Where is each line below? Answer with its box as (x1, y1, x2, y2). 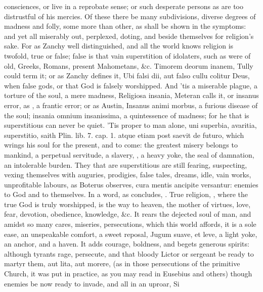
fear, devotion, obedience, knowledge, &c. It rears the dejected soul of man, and (4, 209, 251, 219)
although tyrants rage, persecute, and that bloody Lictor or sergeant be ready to (4, 248, 254, 259)
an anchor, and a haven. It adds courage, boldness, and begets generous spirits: (4, 238, 249, 249)
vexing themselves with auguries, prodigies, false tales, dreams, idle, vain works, (4, 169, 251, 180)
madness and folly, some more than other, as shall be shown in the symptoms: (4, 21, 246, 31)
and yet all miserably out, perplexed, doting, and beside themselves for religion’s (4, 30, 254, 41)
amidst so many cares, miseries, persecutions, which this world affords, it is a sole (4, 219, 256, 229)
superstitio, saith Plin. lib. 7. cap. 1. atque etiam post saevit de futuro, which (4, 129, 244, 140)
